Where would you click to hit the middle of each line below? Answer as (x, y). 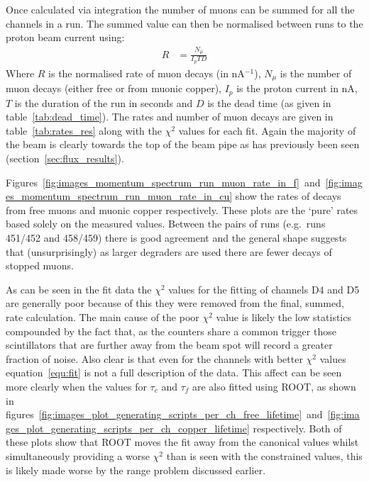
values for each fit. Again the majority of (267, 130)
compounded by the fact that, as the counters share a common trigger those (171, 331)
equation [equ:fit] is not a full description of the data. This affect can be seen (174, 372)
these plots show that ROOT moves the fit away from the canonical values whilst (182, 442)
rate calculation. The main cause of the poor (103, 316)
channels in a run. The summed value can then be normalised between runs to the (184, 23)
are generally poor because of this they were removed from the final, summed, (175, 303)
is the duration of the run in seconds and (104, 102)
